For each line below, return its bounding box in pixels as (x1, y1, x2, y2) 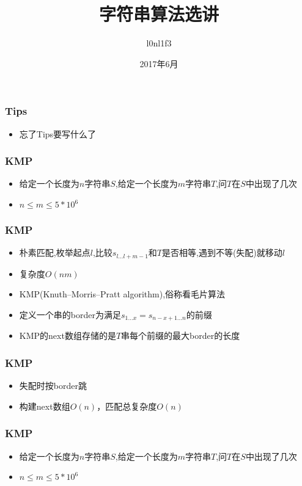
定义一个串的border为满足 (19, 308, 121, 321)
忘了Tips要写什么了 (19, 127, 97, 140)
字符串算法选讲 (98, 1, 219, 26)
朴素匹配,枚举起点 (19, 246, 90, 259)
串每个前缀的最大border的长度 (121, 329, 240, 342)
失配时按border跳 (19, 379, 87, 392)
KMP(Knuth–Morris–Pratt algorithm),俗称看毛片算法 (19, 288, 226, 300)
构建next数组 (19, 399, 70, 412)
